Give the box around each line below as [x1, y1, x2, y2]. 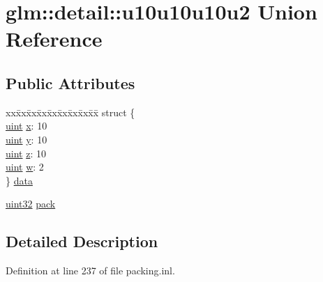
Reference [6, 24, 103, 53]
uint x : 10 [6, 118, 47, 133]
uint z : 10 [6, 146, 46, 160]
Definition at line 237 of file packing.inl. [6, 263, 175, 278]
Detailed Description [6, 230, 158, 252]
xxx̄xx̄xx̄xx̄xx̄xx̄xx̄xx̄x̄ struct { [6, 104, 135, 119]
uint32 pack [6, 196, 56, 211]
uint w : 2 [6, 159, 44, 174]
